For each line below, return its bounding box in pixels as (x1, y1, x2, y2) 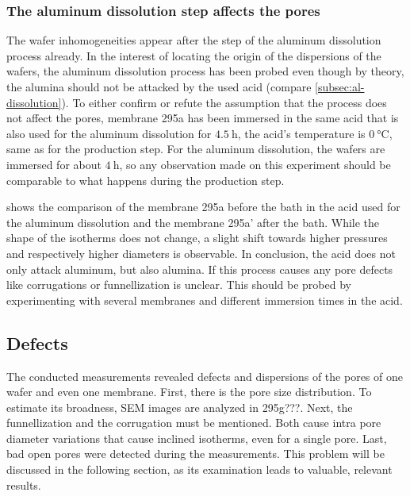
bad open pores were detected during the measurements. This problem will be (6, 445, 385, 462)
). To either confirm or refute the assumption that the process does (61, 94, 387, 110)
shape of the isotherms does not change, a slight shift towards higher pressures (6, 229, 388, 246)
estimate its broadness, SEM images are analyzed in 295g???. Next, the (6, 398, 353, 415)
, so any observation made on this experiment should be (119, 156, 391, 172)
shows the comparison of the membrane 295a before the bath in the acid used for (6, 198, 400, 215)
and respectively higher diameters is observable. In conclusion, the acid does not (6, 244, 396, 261)
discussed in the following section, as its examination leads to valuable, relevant (6, 461, 393, 478)
